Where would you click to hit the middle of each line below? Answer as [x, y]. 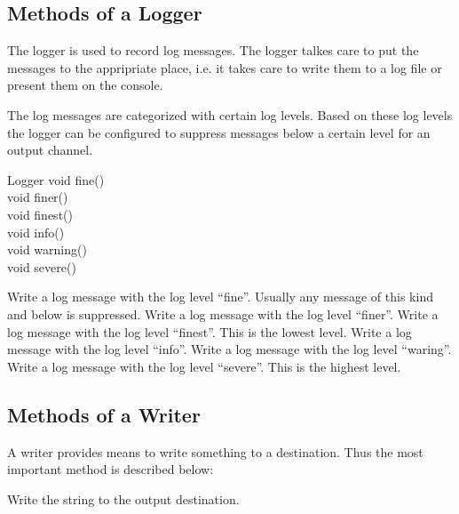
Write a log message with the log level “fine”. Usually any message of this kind [220, 297]
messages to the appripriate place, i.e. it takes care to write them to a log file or [225, 67]
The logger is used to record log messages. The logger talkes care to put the [213, 50]
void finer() [38, 197]
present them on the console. [85, 85]
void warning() [47, 249]
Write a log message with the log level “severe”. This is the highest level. [204, 366]
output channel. [50, 150]
